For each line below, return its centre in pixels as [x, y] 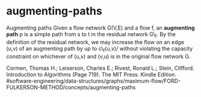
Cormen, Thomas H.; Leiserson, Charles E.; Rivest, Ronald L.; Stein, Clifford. [100, 68]
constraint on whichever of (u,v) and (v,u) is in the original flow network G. [98, 56]
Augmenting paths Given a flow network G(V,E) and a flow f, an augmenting [100, 28]
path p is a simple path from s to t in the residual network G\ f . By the [91, 35]
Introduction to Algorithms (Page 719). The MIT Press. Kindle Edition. [91, 74]
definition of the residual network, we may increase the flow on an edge [95, 42]
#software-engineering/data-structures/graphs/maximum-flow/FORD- [94, 81]
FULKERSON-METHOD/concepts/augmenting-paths [71, 87]
